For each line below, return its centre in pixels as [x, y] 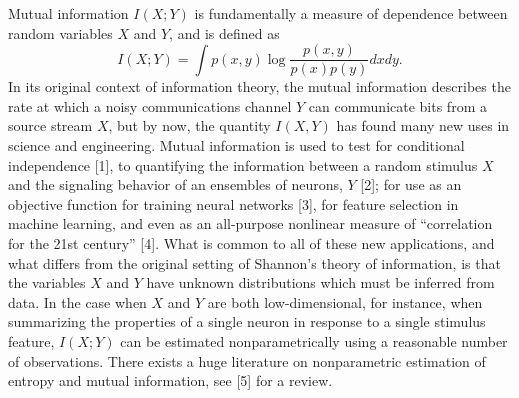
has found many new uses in [423, 125]
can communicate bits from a [397, 105]
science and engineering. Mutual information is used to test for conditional [236, 145]
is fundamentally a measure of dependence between [351, 13]
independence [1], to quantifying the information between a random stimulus [243, 164]
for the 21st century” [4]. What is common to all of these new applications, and [251, 243]
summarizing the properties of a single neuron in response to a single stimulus [247, 321]
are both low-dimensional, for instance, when [345, 301]
